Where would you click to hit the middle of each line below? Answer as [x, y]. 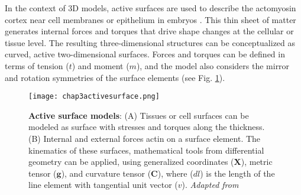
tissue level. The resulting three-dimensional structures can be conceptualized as [150, 42]
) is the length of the [237, 173]
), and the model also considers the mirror [213, 65]
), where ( [175, 173]
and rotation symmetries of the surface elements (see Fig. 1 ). [115, 77]
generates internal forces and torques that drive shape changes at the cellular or [149, 31]
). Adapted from [210, 185]
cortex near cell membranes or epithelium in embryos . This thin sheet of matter [150, 19]
